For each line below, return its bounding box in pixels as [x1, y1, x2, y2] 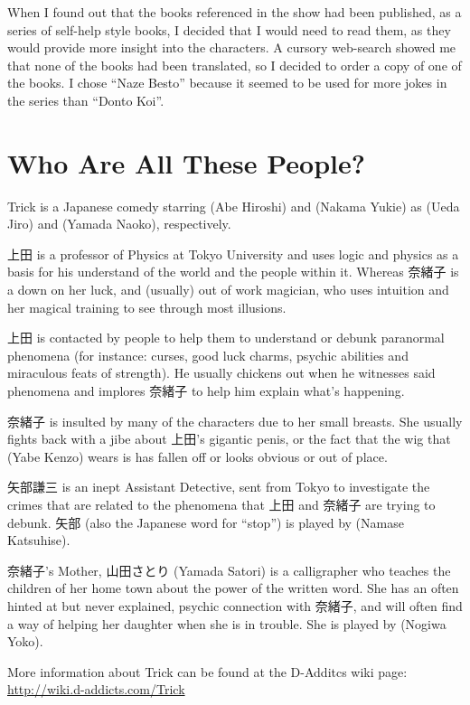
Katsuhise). [7, 531, 70, 550]
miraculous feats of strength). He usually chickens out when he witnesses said [7, 363, 436, 382]
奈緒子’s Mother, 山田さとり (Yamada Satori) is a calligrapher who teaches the [7, 560, 451, 579]
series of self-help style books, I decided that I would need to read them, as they [7, 20, 451, 39]
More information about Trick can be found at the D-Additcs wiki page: [7, 662, 408, 681]
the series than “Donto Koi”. [7, 90, 164, 109]
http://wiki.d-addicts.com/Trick [7, 680, 185, 699]
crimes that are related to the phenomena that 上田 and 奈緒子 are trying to [7, 495, 436, 513]
